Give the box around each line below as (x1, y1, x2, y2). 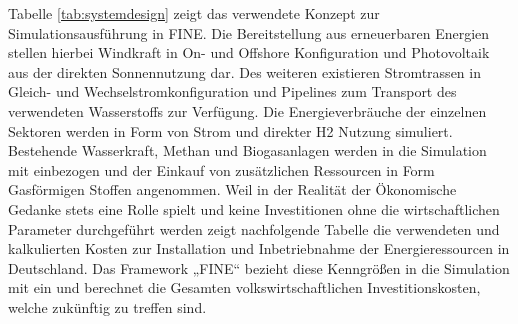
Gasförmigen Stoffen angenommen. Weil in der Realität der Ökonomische (8, 179, 457, 200)
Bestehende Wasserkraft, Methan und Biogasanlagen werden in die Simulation (8, 140, 487, 161)
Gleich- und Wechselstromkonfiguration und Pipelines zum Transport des (8, 81, 457, 102)
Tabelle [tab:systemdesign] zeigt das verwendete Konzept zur (8, 3, 380, 23)
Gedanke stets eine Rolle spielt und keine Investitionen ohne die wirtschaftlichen (8, 198, 500, 219)
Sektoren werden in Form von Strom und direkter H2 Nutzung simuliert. (8, 120, 453, 141)
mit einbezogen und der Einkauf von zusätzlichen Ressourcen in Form (8, 159, 435, 180)
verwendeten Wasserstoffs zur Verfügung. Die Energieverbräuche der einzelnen (8, 100, 487, 121)
